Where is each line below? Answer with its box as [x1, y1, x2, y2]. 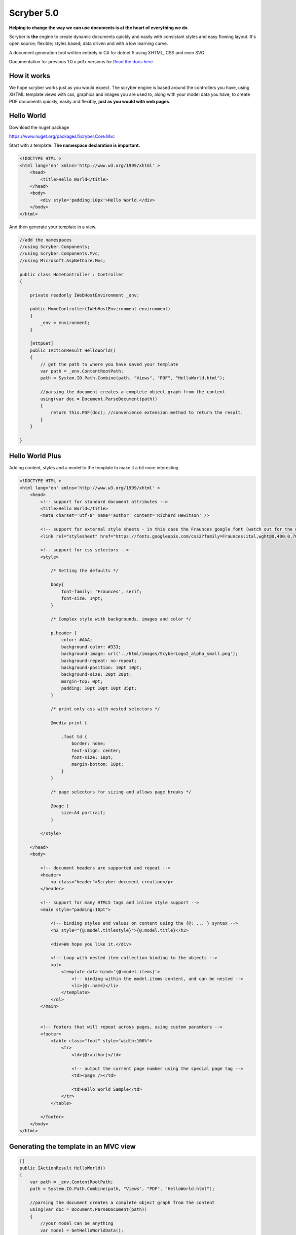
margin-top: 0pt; [61, 678, 103, 684]
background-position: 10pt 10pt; [61, 664, 142, 670]
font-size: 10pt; [72, 755, 113, 760]
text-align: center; [72, 747, 121, 753]
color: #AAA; [61, 637, 93, 643]
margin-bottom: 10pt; [72, 761, 124, 767]
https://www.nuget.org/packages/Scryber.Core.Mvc [9, 133, 115, 139]
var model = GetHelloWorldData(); [40, 1228, 124, 1233]
